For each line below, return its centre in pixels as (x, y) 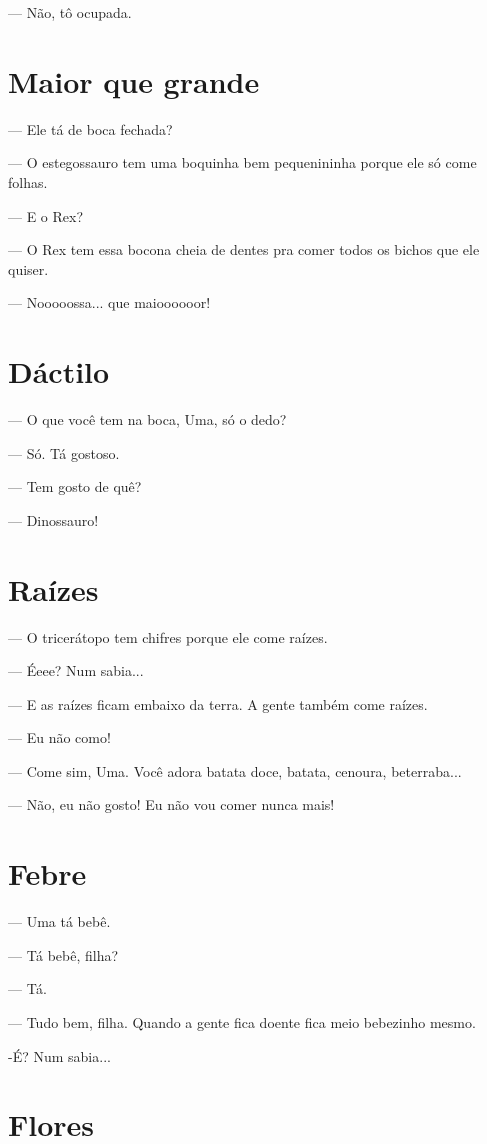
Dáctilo (59, 371)
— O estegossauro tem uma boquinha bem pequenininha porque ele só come (242, 162)
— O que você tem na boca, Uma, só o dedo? (147, 419)
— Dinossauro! (53, 519)
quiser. (28, 268)
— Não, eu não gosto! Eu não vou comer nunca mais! (171, 804)
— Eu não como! (59, 737)
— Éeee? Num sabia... (76, 670)
